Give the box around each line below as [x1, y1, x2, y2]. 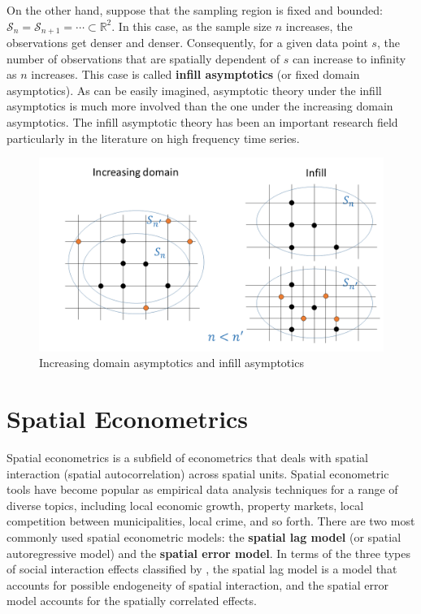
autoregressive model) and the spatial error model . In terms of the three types [7, 544, 411, 561]
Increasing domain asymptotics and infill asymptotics [39, 354, 304, 371]
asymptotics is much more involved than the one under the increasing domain [7, 97, 393, 115]
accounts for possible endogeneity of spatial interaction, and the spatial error [7, 576, 388, 593]
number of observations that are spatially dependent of [7, 50, 280, 67]
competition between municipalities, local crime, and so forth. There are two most [7, 512, 415, 530]
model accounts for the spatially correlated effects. [7, 592, 257, 609]
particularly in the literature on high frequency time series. [7, 129, 300, 146]
